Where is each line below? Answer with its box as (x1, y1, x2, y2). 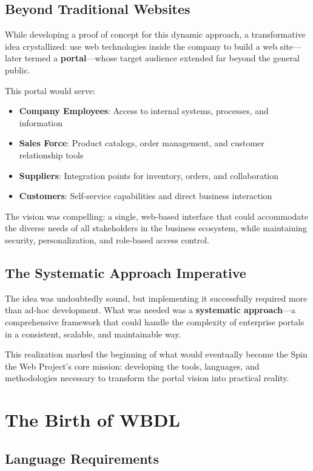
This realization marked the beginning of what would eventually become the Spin (5, 348, 308, 361)
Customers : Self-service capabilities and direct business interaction (19, 189, 272, 202)
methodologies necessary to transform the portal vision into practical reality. (5, 371, 289, 384)
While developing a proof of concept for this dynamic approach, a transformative (5, 28, 306, 41)
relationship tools (19, 148, 84, 161)
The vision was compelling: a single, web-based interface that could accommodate (5, 209, 309, 222)
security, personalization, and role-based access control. (5, 233, 209, 246)
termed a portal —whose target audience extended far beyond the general (24, 52, 300, 64)
